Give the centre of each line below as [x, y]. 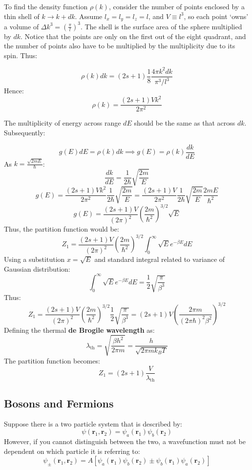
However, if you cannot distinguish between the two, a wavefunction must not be [125, 441]
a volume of [21, 26]
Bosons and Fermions [59, 403]
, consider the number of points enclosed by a [177, 6]
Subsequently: [25, 132]
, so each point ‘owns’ [216, 16]
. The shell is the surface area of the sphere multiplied [161, 26]
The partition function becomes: [52, 360]
